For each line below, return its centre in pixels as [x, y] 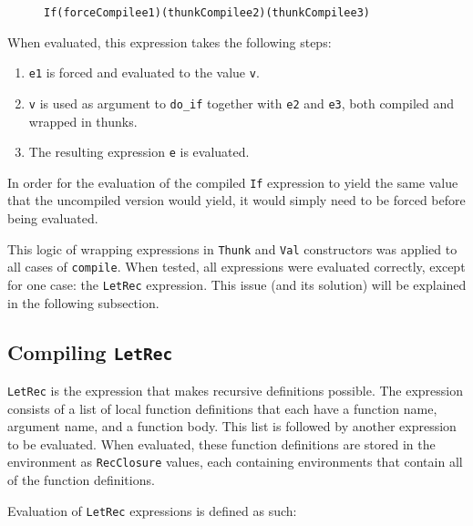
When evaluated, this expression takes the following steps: [170, 41]
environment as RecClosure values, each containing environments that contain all [235, 462]
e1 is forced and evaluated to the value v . [144, 72]
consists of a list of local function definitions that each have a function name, [222, 408]
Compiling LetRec [90, 351]
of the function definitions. [81, 480]
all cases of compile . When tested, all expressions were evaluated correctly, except [236, 267]
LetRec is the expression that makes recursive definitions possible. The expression [236, 390]
